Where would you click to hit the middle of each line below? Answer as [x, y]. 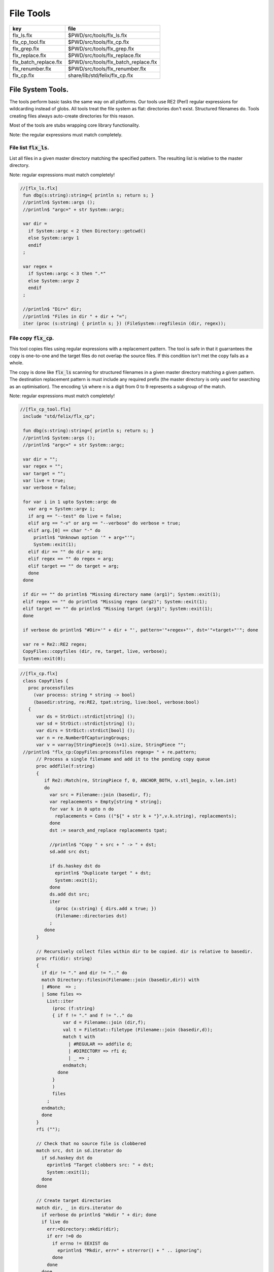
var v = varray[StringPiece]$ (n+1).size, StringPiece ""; [111, 745]
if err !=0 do [64, 1236]
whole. [16, 363]
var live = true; [44, 480]
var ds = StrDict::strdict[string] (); [86, 716]
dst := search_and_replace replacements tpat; [108, 830]
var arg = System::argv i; [62, 509]
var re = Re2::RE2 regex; [55, 644]
